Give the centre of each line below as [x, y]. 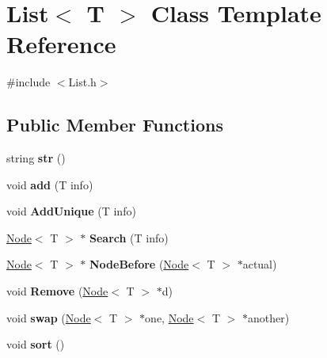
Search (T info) [129, 237]
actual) [260, 264]
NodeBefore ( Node [139, 264]
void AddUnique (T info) [71, 211]
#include [29, 82]
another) [269, 317]
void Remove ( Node [57, 291]
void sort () [36, 344]
